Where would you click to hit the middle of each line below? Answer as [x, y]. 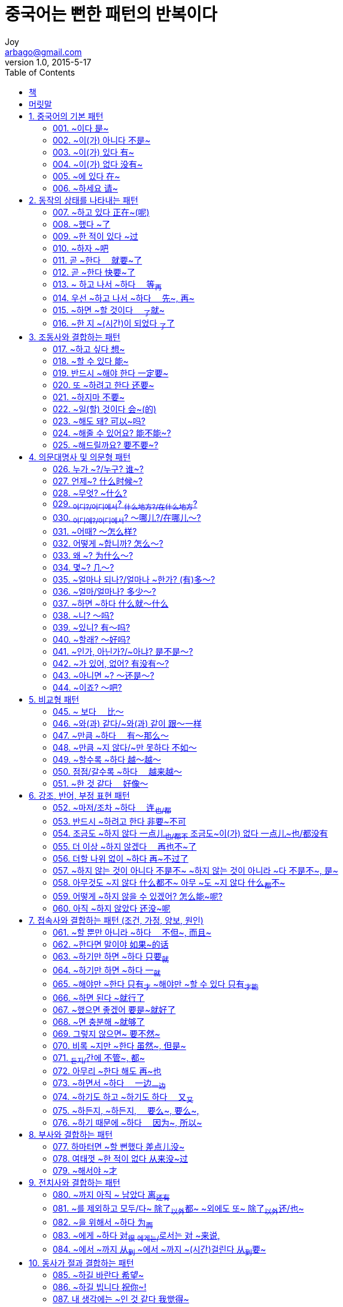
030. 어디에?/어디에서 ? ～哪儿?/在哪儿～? [127, 518]
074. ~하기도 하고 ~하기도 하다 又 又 [123, 1098]
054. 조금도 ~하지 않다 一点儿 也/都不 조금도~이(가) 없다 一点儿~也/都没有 [190, 834]
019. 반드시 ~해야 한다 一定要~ [111, 373]
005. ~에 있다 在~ [86, 176]
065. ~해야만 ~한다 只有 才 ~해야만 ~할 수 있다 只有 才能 [156, 985]
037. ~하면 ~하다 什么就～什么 [111, 603]
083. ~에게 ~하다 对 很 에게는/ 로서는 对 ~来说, [136, 1237]
